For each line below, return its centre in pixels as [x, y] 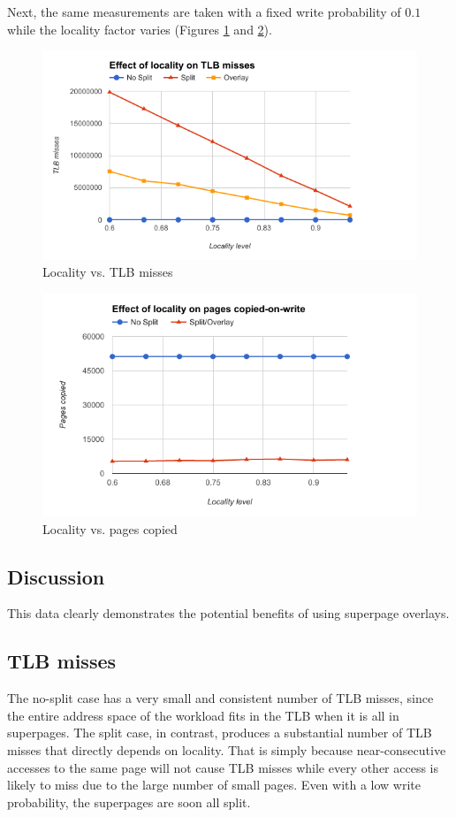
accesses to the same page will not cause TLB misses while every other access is [223, 767]
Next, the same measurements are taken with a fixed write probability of [204, 11]
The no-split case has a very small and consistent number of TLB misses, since [220, 698]
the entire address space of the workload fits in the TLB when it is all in [203, 715]
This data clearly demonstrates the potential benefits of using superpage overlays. [228, 613]
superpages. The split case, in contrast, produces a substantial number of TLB [220, 733]
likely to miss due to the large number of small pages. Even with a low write [214, 785]
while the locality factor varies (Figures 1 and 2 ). [140, 29]
